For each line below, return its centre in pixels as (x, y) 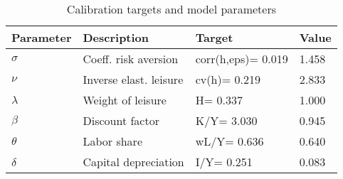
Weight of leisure (125, 100)
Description (116, 37)
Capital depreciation (133, 162)
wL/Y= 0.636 (229, 141)
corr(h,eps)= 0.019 (242, 59)
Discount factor (121, 120)
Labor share (112, 141)
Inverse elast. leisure (133, 79)
